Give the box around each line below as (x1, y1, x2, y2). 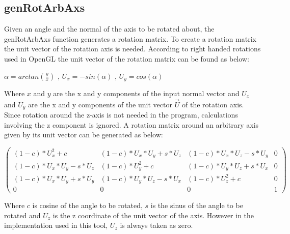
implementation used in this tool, (4, 220, 108, 230)
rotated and (4, 210, 41, 220)
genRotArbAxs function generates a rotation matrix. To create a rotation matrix (4, 33, 256, 44)
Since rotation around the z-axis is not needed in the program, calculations (4, 109, 238, 120)
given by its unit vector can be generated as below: (4, 129, 163, 140)
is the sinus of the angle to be (150, 200, 243, 211)
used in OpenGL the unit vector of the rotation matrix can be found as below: (4, 53, 249, 64)
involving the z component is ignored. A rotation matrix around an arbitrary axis (4, 119, 259, 130)
